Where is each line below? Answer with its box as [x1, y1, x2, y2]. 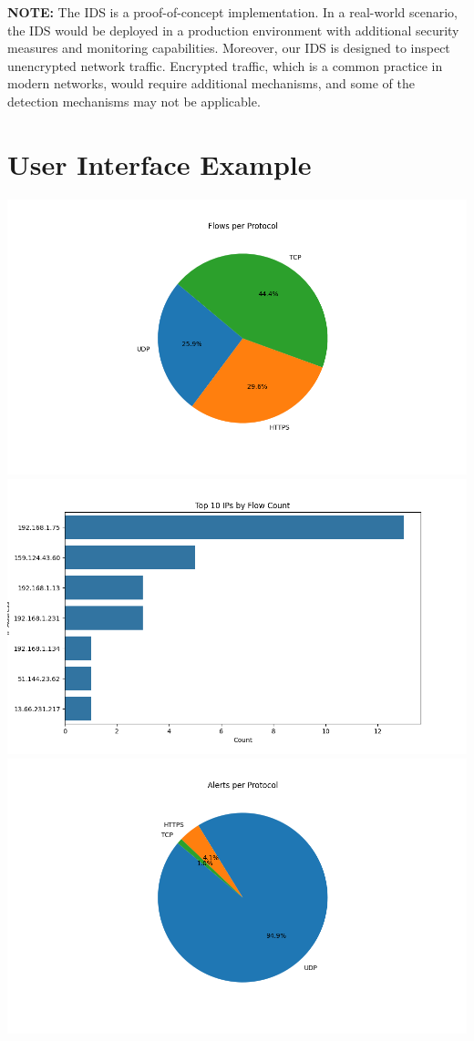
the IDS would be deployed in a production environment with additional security [7, 20, 459, 39]
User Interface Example [7, 145, 312, 182]
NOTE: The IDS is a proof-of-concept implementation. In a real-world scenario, [7, 3, 458, 21]
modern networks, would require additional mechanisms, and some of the [7, 74, 415, 93]
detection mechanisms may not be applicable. [7, 91, 261, 110]
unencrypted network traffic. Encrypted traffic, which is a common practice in [7, 56, 443, 75]
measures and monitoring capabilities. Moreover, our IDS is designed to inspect [7, 38, 450, 57]
